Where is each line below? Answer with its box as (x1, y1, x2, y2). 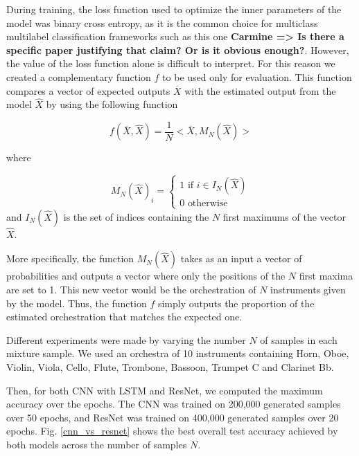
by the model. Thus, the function (6, 295, 147, 310)
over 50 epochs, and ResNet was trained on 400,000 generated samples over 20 (6, 410, 339, 424)
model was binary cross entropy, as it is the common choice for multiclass (6, 15, 318, 30)
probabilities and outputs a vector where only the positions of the (6, 268, 286, 283)
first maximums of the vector (222, 209, 346, 224)
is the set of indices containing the (63, 209, 209, 224)
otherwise (187, 199, 228, 209)
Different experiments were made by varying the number (6, 332, 246, 347)
